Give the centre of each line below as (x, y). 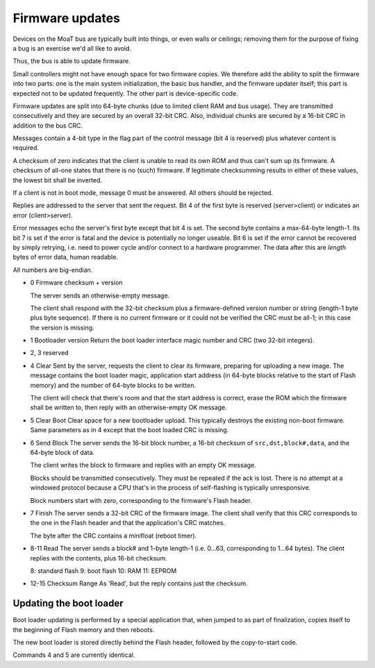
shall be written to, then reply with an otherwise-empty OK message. (128, 408)
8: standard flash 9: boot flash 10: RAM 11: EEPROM (103, 571)
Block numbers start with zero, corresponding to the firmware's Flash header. (141, 500)
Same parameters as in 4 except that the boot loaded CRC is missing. (130, 430)
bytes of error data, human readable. (65, 257)
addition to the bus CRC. (48, 126)
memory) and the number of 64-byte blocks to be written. (113, 385)
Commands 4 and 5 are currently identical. (74, 655)
